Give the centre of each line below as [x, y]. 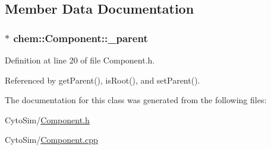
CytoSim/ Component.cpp [51, 140]
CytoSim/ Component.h [47, 119]
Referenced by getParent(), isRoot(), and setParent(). [103, 80]
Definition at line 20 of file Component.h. [80, 60]
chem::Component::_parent [81, 38]
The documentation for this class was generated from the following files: [136, 100]
